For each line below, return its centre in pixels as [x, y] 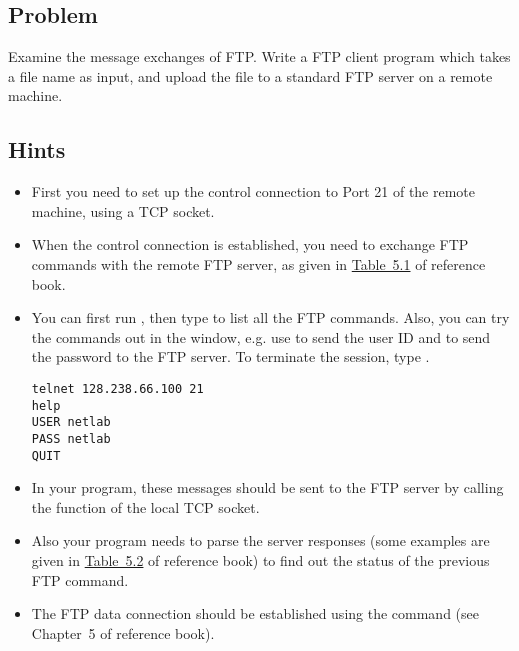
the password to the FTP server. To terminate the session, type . [230, 356]
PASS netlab [71, 438]
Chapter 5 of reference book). [123, 632]
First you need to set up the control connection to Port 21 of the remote [253, 191]
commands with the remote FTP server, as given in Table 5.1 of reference [258, 263]
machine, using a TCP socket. [123, 210]
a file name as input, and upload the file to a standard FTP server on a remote [250, 75]
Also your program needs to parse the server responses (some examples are [260, 540]
